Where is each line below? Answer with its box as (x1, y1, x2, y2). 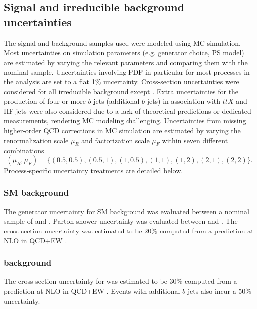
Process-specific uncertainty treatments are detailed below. (4, 165, 183, 175)
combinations (4, 145, 44, 155)
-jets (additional (91, 96, 140, 106)
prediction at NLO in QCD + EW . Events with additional (4, 285, 180, 296)
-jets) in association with (144, 96, 221, 106)
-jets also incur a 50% (185, 285, 252, 296)
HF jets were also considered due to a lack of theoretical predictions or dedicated (4, 105, 251, 116)
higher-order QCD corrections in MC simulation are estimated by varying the (4, 125, 241, 135)
